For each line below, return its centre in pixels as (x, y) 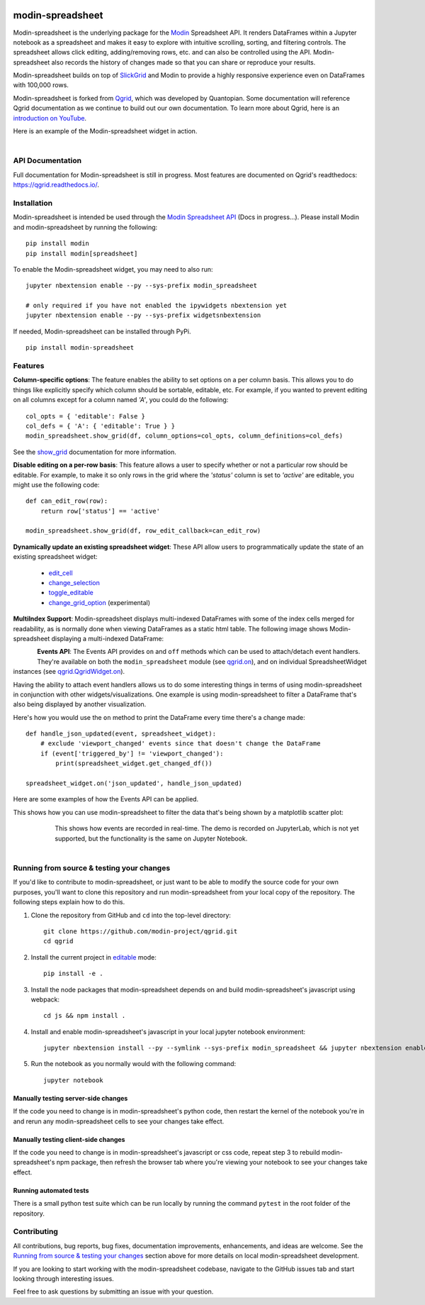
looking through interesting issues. (64, 1278)
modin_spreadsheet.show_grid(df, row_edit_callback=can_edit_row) (143, 531)
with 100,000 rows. (41, 85)
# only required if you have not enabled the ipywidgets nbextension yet (157, 306)
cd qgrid (58, 941)
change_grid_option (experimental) (100, 602)
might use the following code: (56, 484)
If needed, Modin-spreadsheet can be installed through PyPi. (102, 331)
